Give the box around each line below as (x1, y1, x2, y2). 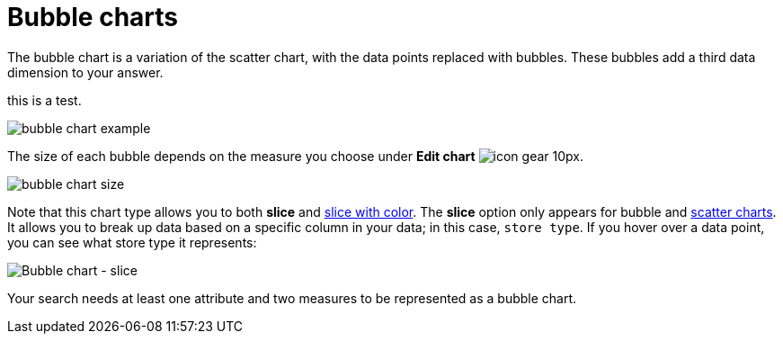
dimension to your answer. (7, 64, 164, 80)
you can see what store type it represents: (7, 234, 257, 250)
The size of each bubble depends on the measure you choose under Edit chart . (7, 148, 583, 164)
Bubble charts (7, 2, 178, 32)
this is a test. (7, 92, 82, 108)
